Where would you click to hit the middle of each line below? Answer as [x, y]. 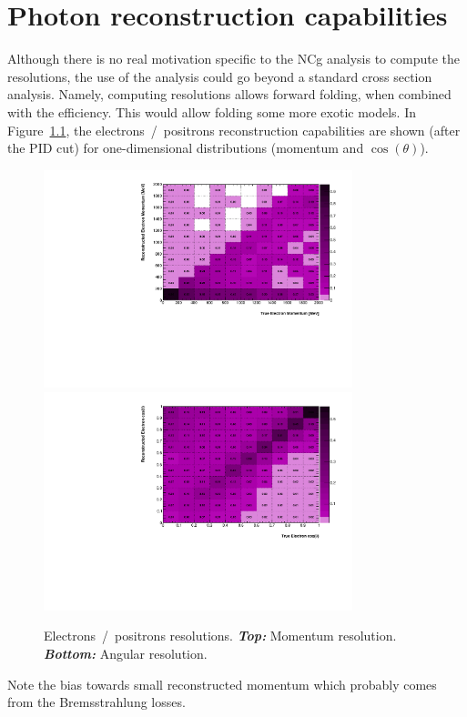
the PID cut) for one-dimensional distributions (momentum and [186, 148]
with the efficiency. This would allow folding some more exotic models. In [212, 111]
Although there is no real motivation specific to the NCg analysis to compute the [233, 59]
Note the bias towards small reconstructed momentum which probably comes [222, 684]
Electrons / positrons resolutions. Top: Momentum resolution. [220, 636]
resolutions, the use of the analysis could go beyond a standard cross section [220, 76]
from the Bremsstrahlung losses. [96, 702]
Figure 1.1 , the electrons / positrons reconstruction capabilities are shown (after [234, 130]
